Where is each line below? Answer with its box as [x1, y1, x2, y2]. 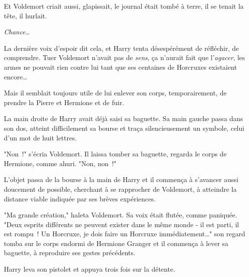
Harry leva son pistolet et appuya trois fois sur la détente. [4, 264, 176, 274]
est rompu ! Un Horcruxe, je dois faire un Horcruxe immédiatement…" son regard [4, 229, 245, 239]
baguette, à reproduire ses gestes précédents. [4, 247, 135, 258]
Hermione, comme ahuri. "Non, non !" [4, 158, 117, 168]
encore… [4, 71, 28, 81]
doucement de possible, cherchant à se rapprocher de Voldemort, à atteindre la [4, 184, 237, 194]
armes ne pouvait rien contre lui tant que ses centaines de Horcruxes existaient [4, 62, 237, 72]
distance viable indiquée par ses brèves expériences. [4, 193, 156, 203]
